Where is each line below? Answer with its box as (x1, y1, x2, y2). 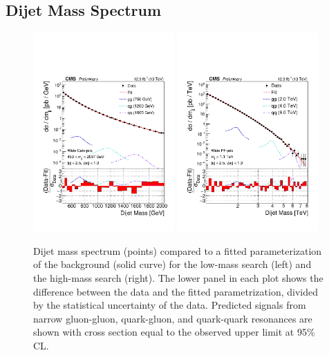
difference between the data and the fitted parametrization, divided (33, 284, 318, 298)
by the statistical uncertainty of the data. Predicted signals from (33, 298, 306, 312)
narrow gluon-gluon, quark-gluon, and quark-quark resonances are (33, 311, 312, 325)
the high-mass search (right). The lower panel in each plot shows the (33, 270, 323, 285)
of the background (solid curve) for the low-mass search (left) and (33, 257, 312, 271)
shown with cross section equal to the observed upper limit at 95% (33, 325, 315, 339)
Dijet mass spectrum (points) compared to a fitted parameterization (33, 243, 322, 258)
